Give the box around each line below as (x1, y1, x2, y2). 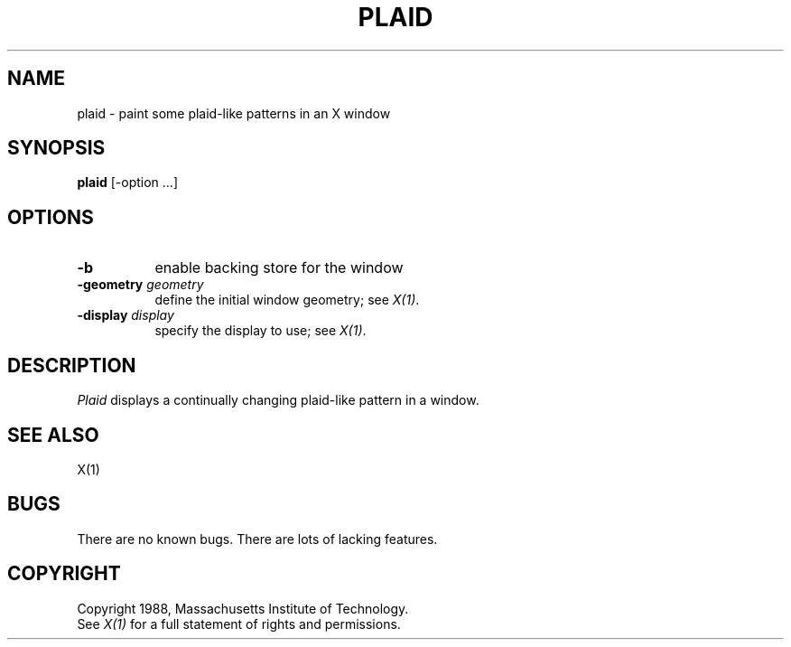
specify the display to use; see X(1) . (154, 323, 367, 339)
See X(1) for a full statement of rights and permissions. (77, 615, 401, 632)
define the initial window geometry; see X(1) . (154, 292, 420, 308)
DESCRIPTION (7, 353, 136, 377)
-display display (77, 307, 174, 323)
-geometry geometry (77, 277, 204, 293)
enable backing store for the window (154, 258, 404, 277)
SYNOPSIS (7, 136, 106, 160)
